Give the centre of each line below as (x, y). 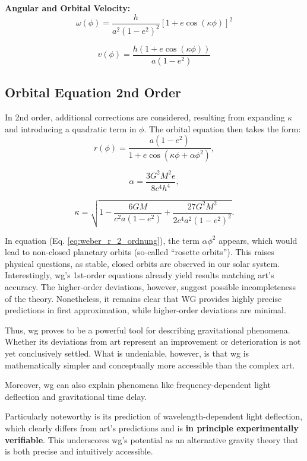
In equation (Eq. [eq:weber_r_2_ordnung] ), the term (102, 240)
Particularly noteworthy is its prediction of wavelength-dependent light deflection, (154, 416)
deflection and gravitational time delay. (76, 396)
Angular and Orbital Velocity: (68, 8)
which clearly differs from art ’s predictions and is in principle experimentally (152, 427)
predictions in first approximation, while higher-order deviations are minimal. (145, 310)
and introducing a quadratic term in (71, 128)
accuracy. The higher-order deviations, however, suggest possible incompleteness (150, 287)
